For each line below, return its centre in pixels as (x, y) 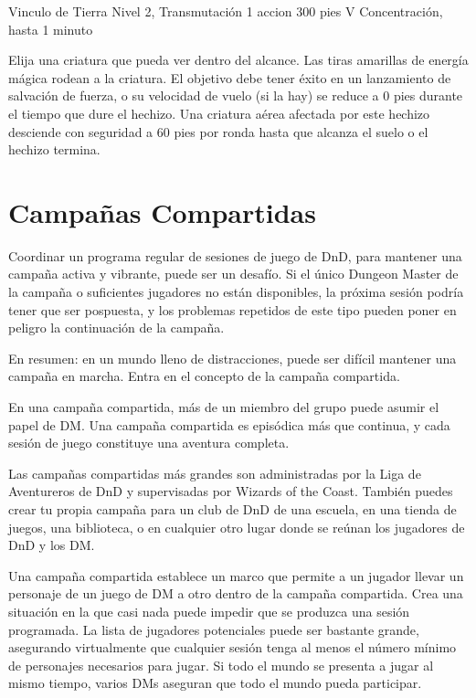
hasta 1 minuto (51, 29)
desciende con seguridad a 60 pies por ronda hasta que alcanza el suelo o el (218, 131)
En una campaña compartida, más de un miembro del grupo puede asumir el (224, 407)
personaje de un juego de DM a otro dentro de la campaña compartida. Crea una (236, 593)
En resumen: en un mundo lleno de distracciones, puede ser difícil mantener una (233, 358)
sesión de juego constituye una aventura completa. (149, 443)
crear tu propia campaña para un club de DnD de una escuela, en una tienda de (233, 509)
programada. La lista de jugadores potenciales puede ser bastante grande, (214, 629)
